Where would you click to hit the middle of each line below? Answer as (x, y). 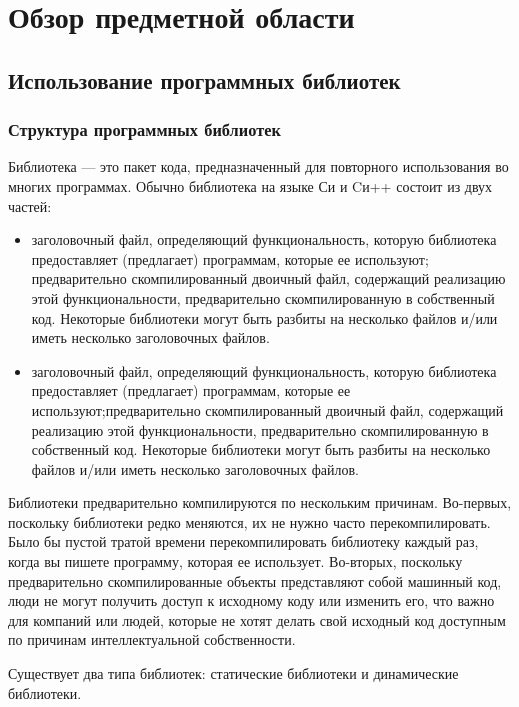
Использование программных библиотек (204, 79)
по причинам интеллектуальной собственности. (152, 639)
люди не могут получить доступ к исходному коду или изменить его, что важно (251, 600)
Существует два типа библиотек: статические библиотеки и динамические (233, 673)
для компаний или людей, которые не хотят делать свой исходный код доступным (257, 619)
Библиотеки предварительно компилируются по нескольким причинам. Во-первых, (260, 502)
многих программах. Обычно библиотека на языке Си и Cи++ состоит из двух (250, 185)
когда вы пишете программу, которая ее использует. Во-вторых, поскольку (235, 561)
